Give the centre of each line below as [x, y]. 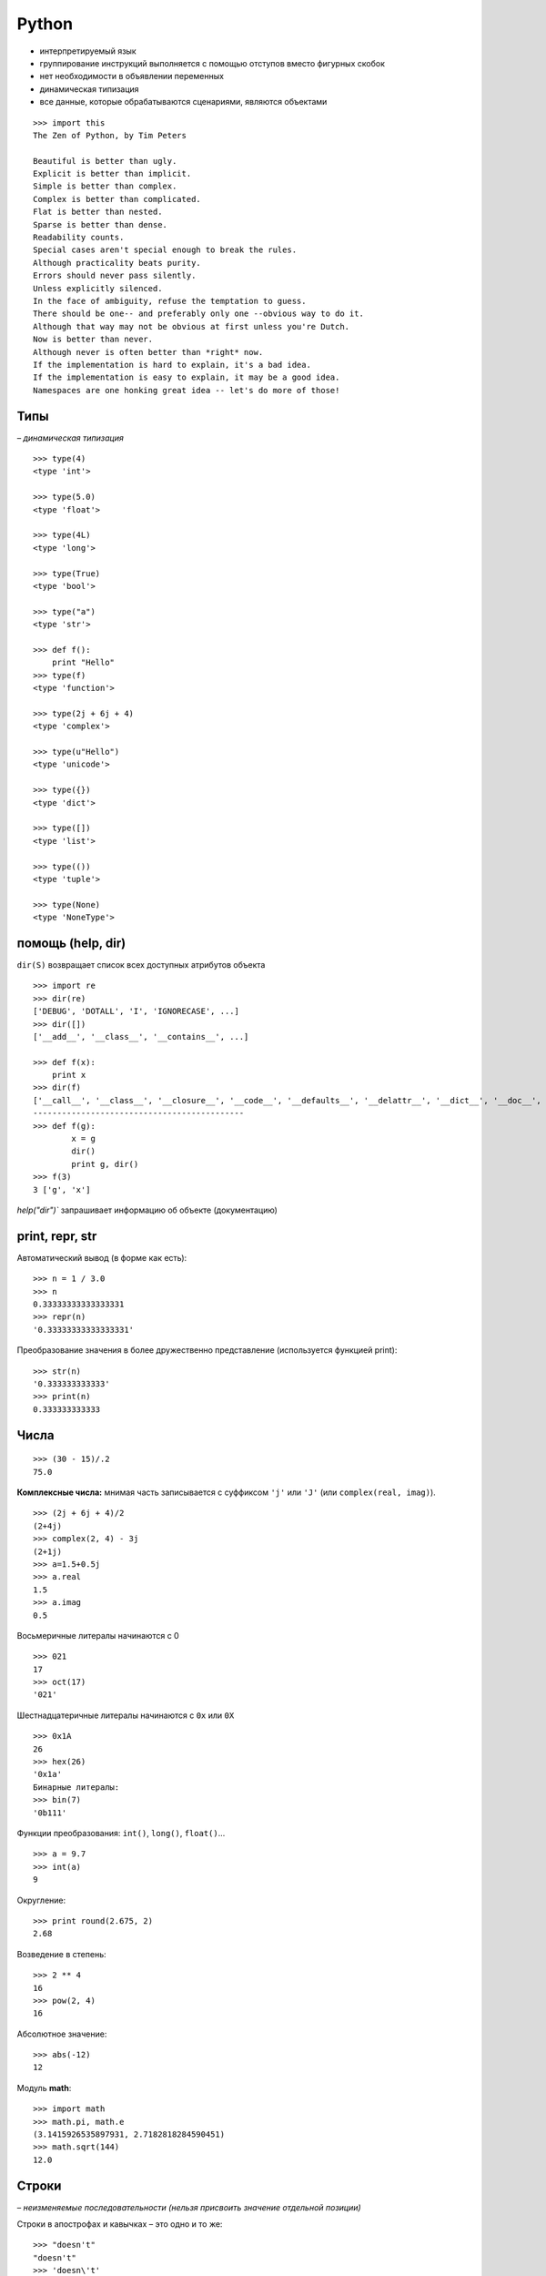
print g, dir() [105, 1164]
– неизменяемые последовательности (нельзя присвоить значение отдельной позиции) [189, 2207]
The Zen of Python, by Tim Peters [110, 135]
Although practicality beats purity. [117, 263]
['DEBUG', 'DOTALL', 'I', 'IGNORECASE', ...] [136, 1011]
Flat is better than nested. [98, 212]
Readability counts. [79, 238]
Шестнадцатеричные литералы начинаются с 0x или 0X [126, 1715]
